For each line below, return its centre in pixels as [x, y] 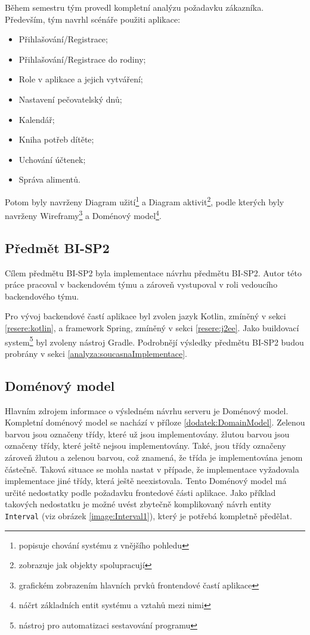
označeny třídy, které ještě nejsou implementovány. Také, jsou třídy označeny [145, 446]
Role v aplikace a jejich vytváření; [81, 79]
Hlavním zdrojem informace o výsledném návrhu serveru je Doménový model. [147, 410]
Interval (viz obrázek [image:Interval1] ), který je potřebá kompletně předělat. [148, 516]
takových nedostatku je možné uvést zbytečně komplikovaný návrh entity [138, 504]
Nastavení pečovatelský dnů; [70, 99]
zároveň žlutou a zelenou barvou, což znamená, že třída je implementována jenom [154, 457]
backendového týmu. [42, 296]
